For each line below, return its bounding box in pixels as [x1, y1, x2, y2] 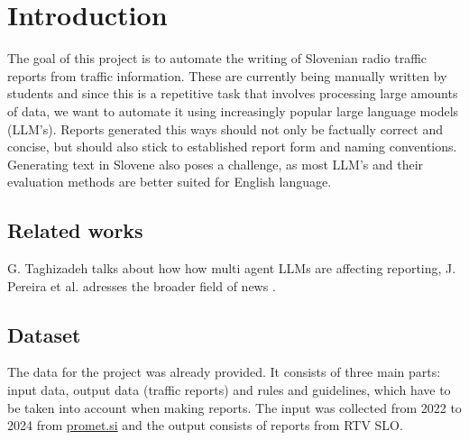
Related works [7, 216, 143, 244]
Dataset [7, 320, 81, 348]
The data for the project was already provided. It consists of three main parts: [7, 362, 441, 381]
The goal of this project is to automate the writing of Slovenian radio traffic [7, 49, 428, 68]
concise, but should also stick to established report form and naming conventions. [7, 137, 457, 156]
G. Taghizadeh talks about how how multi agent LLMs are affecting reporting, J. [7, 259, 456, 278]
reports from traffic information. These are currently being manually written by [7, 66, 447, 85]
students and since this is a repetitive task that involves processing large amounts [7, 84, 458, 103]
